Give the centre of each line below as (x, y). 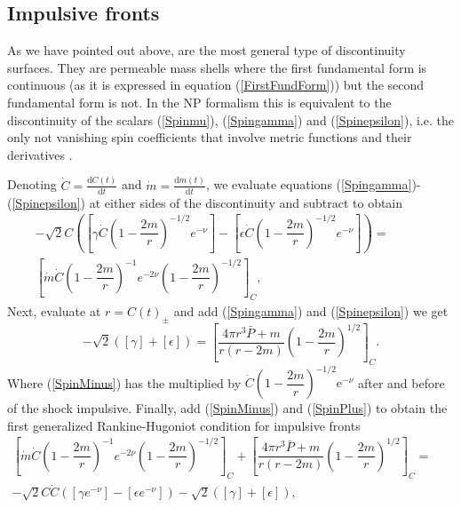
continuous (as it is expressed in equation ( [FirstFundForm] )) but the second (216, 85)
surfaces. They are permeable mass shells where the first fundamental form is (217, 67)
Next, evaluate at (54, 311)
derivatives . (40, 154)
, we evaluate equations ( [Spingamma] (309, 184)
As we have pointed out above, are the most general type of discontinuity (207, 50)
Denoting (32, 184)
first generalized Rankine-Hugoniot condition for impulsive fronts (184, 425)
